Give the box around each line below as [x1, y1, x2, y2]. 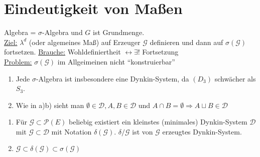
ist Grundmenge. [93, 27, 145, 37]
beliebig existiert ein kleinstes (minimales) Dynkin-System [69, 116, 247, 127]
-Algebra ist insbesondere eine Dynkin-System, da [36, 73, 189, 83]
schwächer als [214, 73, 256, 83]
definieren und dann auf [150, 36, 223, 47]
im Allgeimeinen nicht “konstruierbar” [57, 56, 175, 66]
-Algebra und [42, 27, 83, 37]
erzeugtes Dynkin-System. [162, 126, 242, 136]
